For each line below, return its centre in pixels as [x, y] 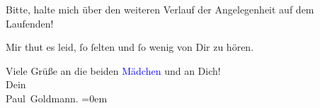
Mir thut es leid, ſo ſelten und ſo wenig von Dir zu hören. [130, 47]
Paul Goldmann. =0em [57, 98]
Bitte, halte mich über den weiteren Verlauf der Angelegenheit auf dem [160, 9]
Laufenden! [30, 23]
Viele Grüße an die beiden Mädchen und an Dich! [113, 70]
